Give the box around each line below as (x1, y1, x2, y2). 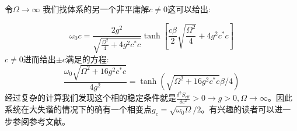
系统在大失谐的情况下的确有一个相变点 (5, 103, 152, 115)
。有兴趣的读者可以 (201, 103, 275, 115)
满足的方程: (65, 52, 109, 65)
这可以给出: (167, 3, 211, 15)
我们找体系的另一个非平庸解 (43, 3, 149, 15)
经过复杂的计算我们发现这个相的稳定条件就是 (5, 91, 176, 104)
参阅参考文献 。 (12, 115, 70, 128)
